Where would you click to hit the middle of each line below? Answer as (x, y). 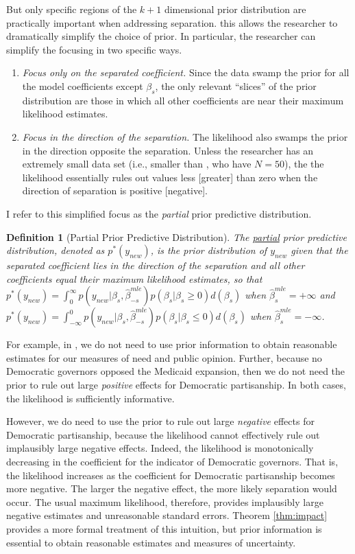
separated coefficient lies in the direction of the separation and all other (156, 265)
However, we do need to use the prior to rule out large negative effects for (160, 421)
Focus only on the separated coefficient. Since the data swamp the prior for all (186, 72)
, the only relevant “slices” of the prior (236, 85)
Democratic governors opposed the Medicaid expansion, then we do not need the (176, 371)
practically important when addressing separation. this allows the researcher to (172, 22)
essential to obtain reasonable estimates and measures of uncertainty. (151, 542)
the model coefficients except (83, 85)
